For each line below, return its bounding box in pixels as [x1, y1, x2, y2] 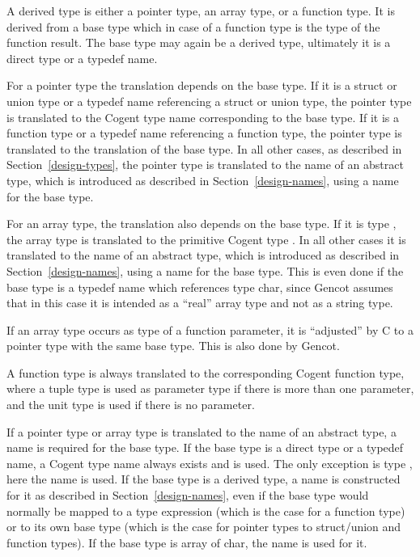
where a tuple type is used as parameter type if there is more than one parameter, [6, 380, 414, 397]
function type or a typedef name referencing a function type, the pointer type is [6, 124, 402, 141]
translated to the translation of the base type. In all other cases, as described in [6, 140, 402, 157]
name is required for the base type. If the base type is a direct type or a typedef [6, 439, 404, 456]
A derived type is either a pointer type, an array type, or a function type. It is [6, 2, 395, 19]
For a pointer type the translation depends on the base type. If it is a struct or [6, 77, 397, 94]
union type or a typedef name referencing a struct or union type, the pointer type [6, 92, 412, 109]
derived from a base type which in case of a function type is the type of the [6, 18, 380, 35]
